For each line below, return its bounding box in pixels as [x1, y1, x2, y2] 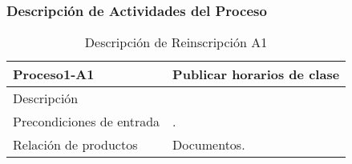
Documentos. [172, 135, 245, 154]
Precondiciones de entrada [13, 112, 160, 131]
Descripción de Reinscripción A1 [84, 33, 268, 52]
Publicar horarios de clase [172, 65, 340, 84]
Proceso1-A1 [13, 65, 95, 84]
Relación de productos [13, 135, 138, 154]
